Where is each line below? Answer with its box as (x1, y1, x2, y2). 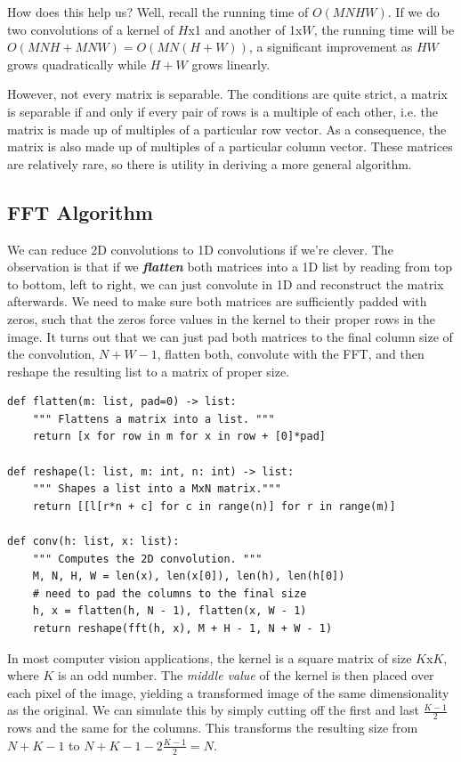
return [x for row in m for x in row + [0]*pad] (32, 430, 326, 443)
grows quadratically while (7, 54, 147, 73)
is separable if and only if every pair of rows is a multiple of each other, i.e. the (7, 101, 438, 120)
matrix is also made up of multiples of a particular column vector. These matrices (7, 137, 453, 156)
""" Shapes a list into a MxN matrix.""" (32, 482, 281, 496)
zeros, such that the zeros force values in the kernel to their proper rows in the (7, 309, 435, 328)
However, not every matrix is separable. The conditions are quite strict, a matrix (7, 85, 448, 103)
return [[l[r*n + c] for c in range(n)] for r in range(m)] (32, 499, 396, 513)
